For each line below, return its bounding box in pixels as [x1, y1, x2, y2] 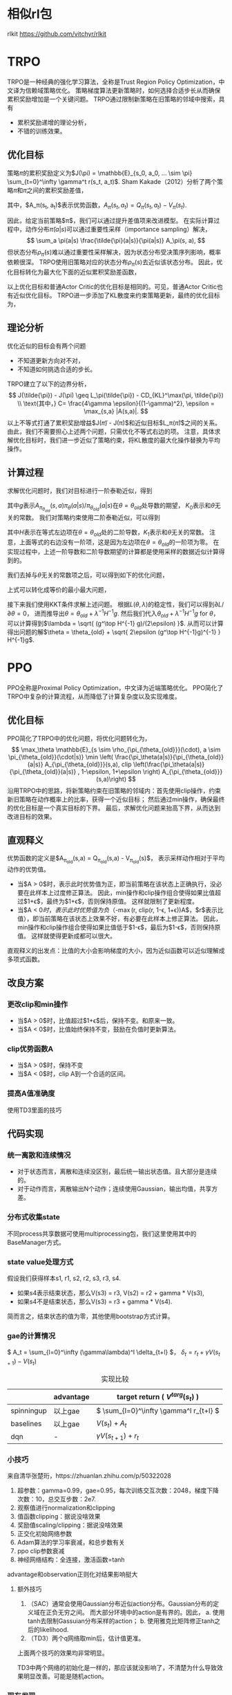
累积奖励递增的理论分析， [17, 118, 90, 127]
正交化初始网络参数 [17, 1529, 72, 1537]
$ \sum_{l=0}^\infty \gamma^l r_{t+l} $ [96, 1406, 220, 1416]
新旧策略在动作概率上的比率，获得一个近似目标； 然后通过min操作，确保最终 [7, 795, 225, 803]
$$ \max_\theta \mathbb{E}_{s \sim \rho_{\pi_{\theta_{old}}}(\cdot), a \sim [11, 745, 221, 754]
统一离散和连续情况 [7, 1151, 71, 1160]
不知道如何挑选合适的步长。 [17, 364, 97, 373]
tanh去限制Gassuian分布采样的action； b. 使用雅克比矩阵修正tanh [27, 1616, 215, 1625]
